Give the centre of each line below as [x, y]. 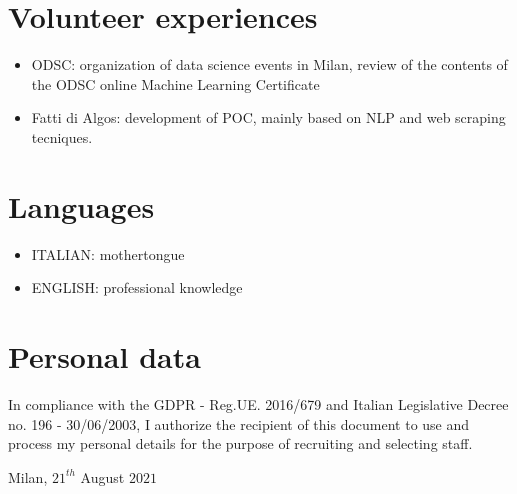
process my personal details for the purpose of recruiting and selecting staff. [240, 443]
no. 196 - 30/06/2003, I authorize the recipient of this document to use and [239, 423]
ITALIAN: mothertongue [108, 253]
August [102, 476]
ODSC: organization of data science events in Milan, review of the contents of [269, 64]
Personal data [104, 356]
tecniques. [62, 136]
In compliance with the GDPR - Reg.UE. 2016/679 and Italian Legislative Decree [258, 403]
